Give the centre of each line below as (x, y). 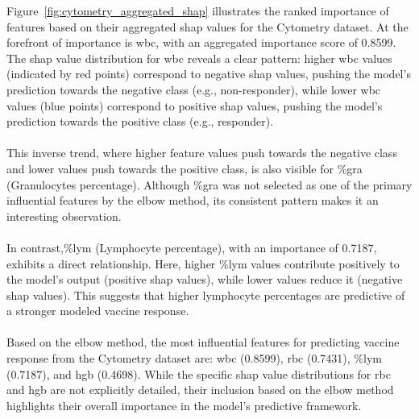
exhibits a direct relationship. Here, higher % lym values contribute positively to (203, 263)
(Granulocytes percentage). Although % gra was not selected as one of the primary (209, 184)
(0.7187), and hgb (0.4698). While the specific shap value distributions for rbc (199, 373)
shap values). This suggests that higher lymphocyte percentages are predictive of (206, 295)
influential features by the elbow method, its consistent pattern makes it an (193, 200)
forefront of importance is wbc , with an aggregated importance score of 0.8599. (201, 42)
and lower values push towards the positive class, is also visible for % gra (185, 168)
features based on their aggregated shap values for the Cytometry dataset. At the (207, 26)
